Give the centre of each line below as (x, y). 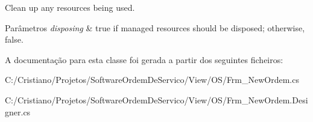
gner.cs (18, 111)
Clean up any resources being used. (70, 7)
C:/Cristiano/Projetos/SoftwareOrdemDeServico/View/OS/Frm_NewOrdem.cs (152, 80)
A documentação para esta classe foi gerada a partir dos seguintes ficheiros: (144, 59)
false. (14, 39)
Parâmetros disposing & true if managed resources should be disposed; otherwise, (155, 27)
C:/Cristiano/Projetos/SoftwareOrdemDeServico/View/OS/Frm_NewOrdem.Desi (156, 99)
